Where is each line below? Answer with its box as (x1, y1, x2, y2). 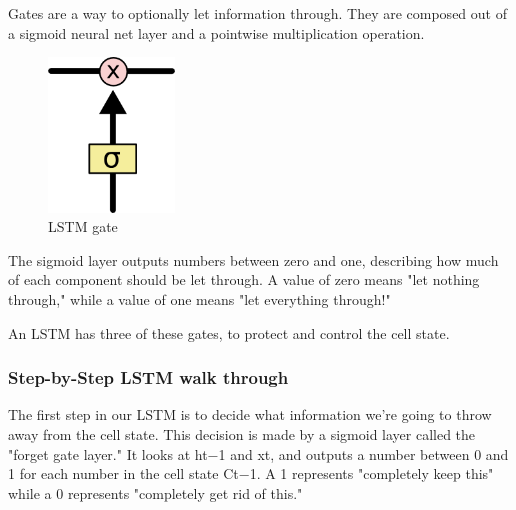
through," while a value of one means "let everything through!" (8, 289, 391, 309)
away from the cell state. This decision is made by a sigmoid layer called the (8, 424, 476, 444)
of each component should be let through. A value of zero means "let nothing (8, 269, 480, 290)
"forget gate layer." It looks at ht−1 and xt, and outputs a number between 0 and (8, 443, 509, 464)
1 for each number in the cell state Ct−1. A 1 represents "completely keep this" (8, 463, 494, 484)
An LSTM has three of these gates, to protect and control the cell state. (8, 322, 450, 343)
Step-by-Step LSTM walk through (8, 365, 289, 390)
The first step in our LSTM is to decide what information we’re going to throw (8, 404, 492, 425)
